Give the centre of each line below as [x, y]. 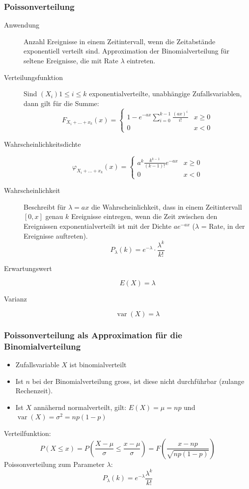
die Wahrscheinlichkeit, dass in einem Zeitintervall [166, 206]
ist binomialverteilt [98, 365]
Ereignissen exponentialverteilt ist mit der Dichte [97, 226]
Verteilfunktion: [28, 433]
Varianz [15, 299]
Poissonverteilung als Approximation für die [93, 335]
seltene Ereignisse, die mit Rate [71, 60]
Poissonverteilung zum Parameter [54, 464]
